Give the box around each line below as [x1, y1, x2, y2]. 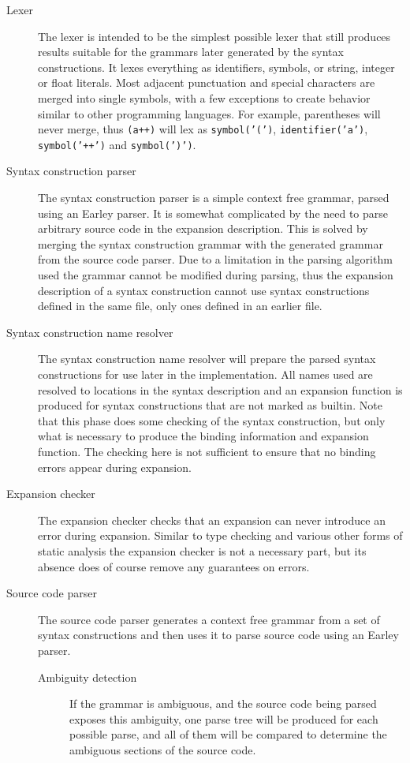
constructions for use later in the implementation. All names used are [38, 366, 373, 382]
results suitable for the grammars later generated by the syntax [38, 43, 344, 60]
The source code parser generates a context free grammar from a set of [38, 611, 380, 627]
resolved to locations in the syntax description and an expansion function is [38, 381, 403, 398]
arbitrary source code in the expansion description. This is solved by [38, 220, 368, 237]
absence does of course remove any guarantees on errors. [38, 558, 310, 574]
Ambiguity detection [38, 668, 137, 685]
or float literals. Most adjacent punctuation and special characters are [38, 74, 375, 91]
